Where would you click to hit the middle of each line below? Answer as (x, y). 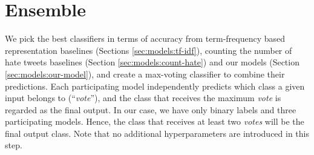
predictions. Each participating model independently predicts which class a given (155, 86)
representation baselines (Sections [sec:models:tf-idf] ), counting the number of (149, 50)
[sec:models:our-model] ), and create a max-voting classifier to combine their (145, 74)
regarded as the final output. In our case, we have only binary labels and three (151, 109)
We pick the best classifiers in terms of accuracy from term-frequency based (145, 38)
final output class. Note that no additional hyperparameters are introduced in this (157, 133)
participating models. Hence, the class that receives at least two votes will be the (155, 121)
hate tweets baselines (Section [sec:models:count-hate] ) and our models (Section (152, 62)
